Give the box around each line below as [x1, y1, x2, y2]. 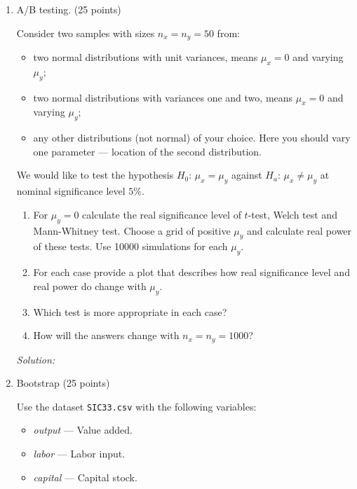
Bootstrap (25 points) [16, 376, 110, 390]
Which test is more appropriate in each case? [33, 304, 227, 319]
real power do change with [33, 278, 147, 293]
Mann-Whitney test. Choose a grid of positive [33, 223, 231, 237]
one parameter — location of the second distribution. [33, 144, 262, 158]
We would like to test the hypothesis [16, 167, 174, 182]
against [231, 167, 262, 182]
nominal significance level [16, 184, 126, 198]
